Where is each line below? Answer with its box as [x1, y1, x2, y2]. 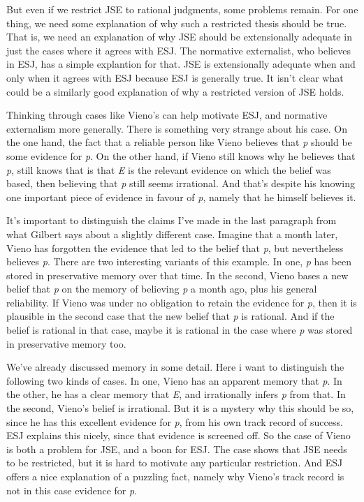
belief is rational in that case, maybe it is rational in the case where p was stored [6, 323, 353, 337]
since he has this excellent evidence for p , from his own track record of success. [6, 414, 343, 429]
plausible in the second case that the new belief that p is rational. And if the [6, 309, 335, 323]
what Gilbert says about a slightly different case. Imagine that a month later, [6, 226, 338, 241]
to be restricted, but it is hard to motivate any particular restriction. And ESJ [6, 455, 343, 470]
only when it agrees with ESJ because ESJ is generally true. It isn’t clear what [6, 70, 344, 84]
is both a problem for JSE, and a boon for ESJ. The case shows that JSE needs [6, 441, 347, 456]
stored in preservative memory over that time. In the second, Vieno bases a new [6, 267, 349, 282]
